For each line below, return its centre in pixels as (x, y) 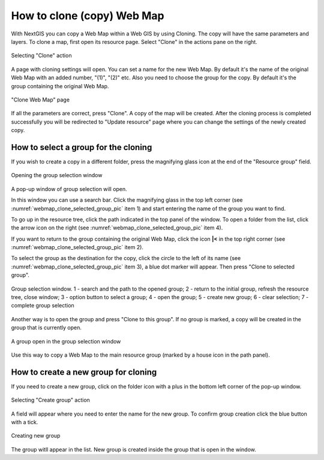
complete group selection (43, 306)
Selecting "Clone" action (41, 56)
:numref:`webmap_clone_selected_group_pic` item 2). (77, 247)
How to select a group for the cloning (82, 147)
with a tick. (25, 422)
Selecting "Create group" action (50, 400)
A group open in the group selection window (66, 341)
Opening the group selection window (57, 175)
